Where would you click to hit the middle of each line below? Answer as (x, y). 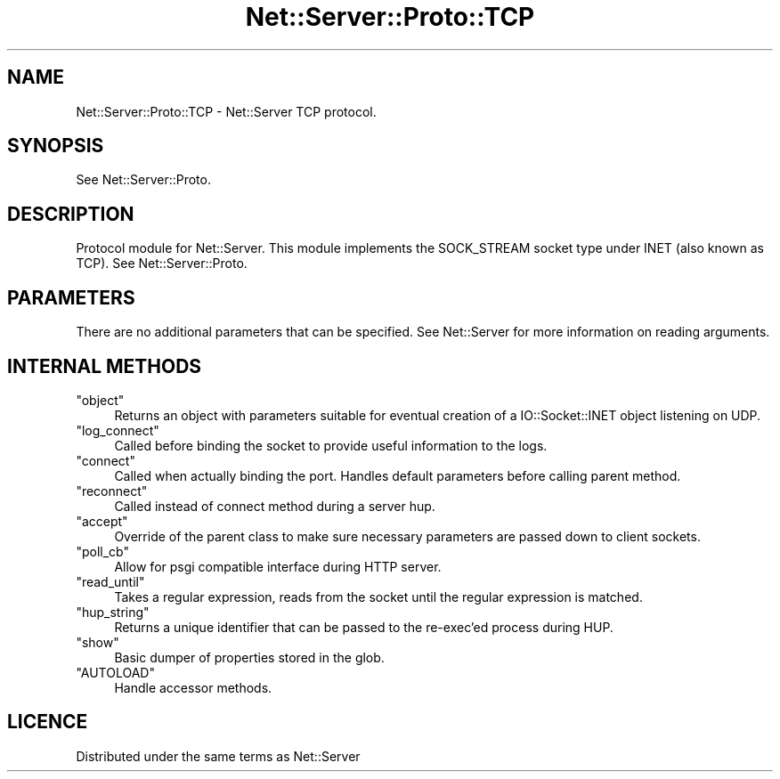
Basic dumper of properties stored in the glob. (249, 657)
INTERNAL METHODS (105, 366)
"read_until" (110, 581)
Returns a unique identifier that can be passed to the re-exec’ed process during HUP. (364, 627)
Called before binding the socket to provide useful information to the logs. (331, 445)
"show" (97, 642)
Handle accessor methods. (193, 687)
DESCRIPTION (71, 214)
